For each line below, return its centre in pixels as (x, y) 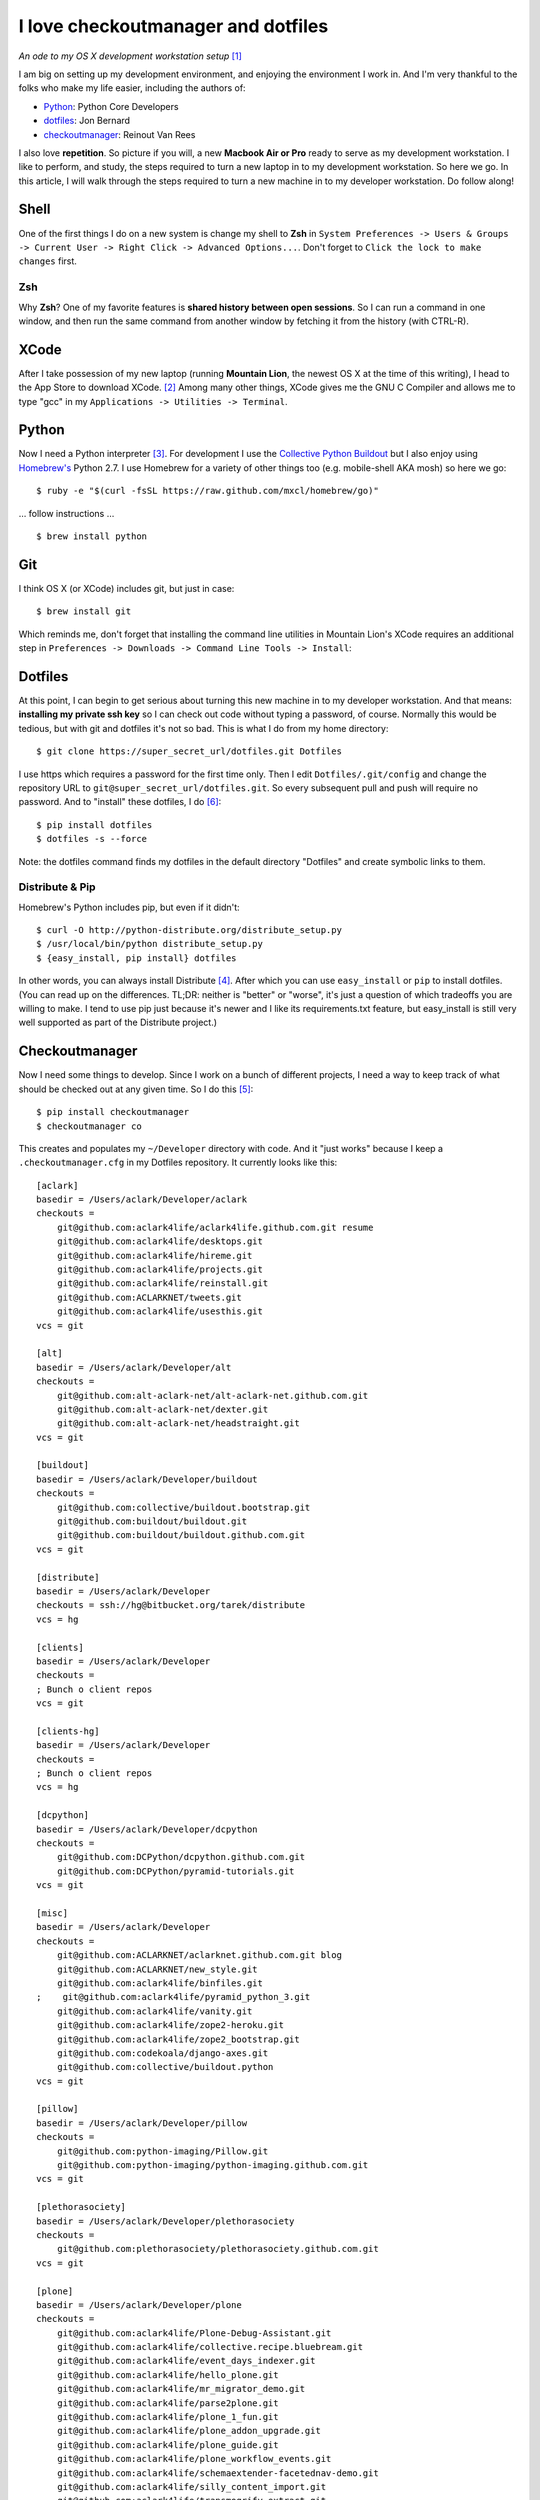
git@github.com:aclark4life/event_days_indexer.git (186, 2361)
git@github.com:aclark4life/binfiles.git (160, 1983)
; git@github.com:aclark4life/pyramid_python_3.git (173, 1997)
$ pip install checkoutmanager (113, 1112)
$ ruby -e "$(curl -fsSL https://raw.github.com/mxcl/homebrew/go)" (207, 491)
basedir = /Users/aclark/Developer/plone (139, 2304)
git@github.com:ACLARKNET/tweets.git (149, 1297)
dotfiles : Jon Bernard (86, 121)
